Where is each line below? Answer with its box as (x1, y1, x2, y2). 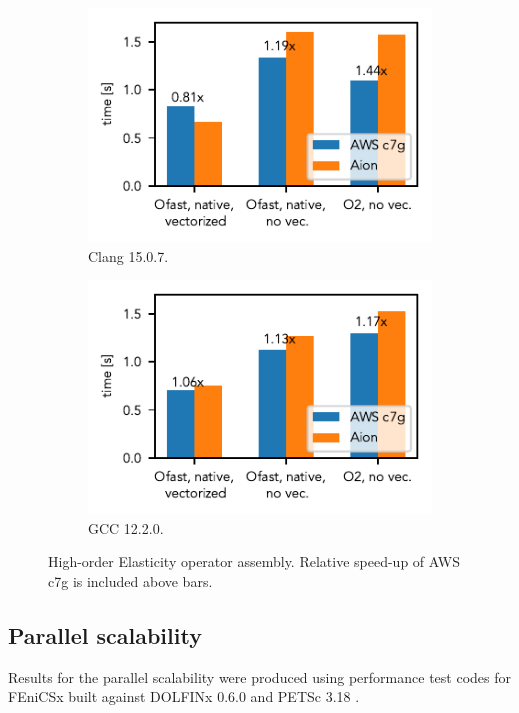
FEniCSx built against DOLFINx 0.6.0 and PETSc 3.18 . (8, 686, 360, 707)
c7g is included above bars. (48, 570, 213, 591)
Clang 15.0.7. (88, 245, 169, 266)
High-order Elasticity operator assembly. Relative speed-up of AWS (48, 551, 460, 572)
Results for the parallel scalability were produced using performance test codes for (8, 666, 511, 687)
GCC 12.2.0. (88, 517, 164, 538)
